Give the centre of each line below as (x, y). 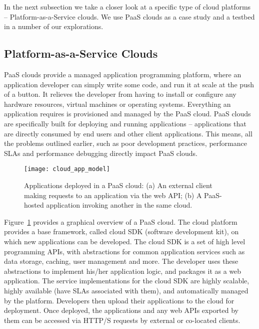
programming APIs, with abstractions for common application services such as (124, 251)
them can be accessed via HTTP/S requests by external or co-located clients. (122, 320)
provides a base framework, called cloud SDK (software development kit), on (121, 231)
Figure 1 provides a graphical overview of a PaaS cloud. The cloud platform (121, 221)
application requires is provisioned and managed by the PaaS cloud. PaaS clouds (127, 114)
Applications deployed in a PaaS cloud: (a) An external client (118, 185)
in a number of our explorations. (54, 26)
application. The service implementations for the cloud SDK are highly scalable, (127, 281)
